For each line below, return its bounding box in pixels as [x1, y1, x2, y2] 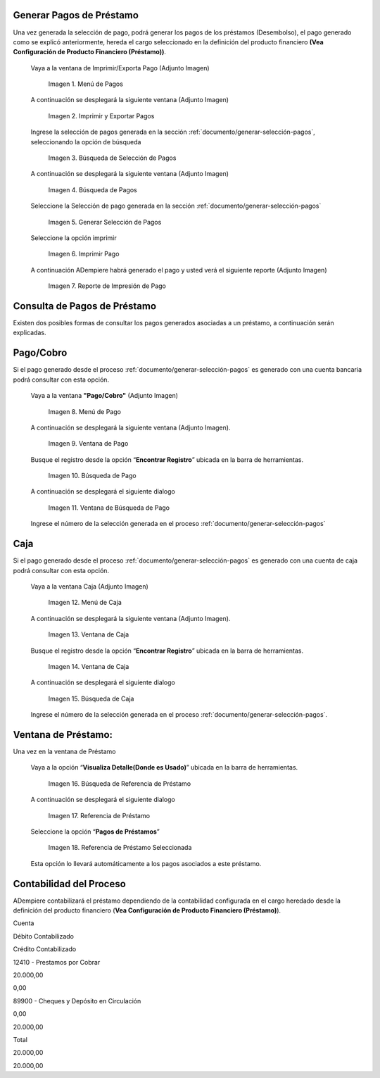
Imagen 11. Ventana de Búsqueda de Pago [48, 503, 170, 512]
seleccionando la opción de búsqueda [30, 137, 141, 146]
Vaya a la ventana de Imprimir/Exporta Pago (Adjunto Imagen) [30, 63, 210, 72]
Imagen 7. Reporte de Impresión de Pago [48, 282, 167, 290]
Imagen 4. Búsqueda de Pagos [48, 185, 137, 194]
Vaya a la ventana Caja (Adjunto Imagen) [30, 582, 149, 591]
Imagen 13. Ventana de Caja [48, 630, 129, 639]
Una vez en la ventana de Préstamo [13, 747, 116, 756]
